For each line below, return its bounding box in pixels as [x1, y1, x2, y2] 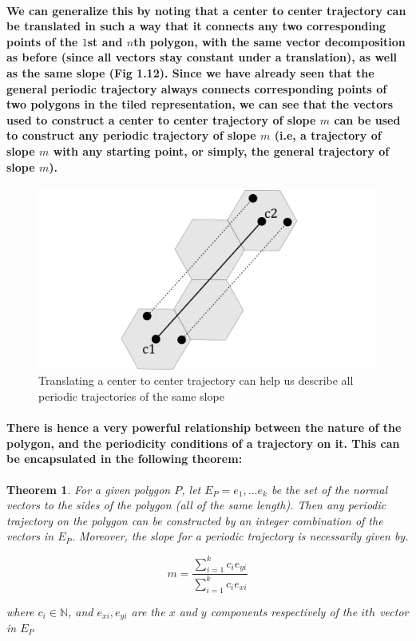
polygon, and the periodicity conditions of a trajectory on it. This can [6, 434, 400, 451]
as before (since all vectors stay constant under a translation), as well [6, 49, 398, 65]
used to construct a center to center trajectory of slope [6, 111, 316, 128]
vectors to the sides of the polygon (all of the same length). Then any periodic [6, 497, 386, 513]
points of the [6, 33, 78, 49]
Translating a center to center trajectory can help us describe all [38, 372, 354, 389]
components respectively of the [210, 603, 358, 619]
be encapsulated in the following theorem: [6, 450, 243, 467]
